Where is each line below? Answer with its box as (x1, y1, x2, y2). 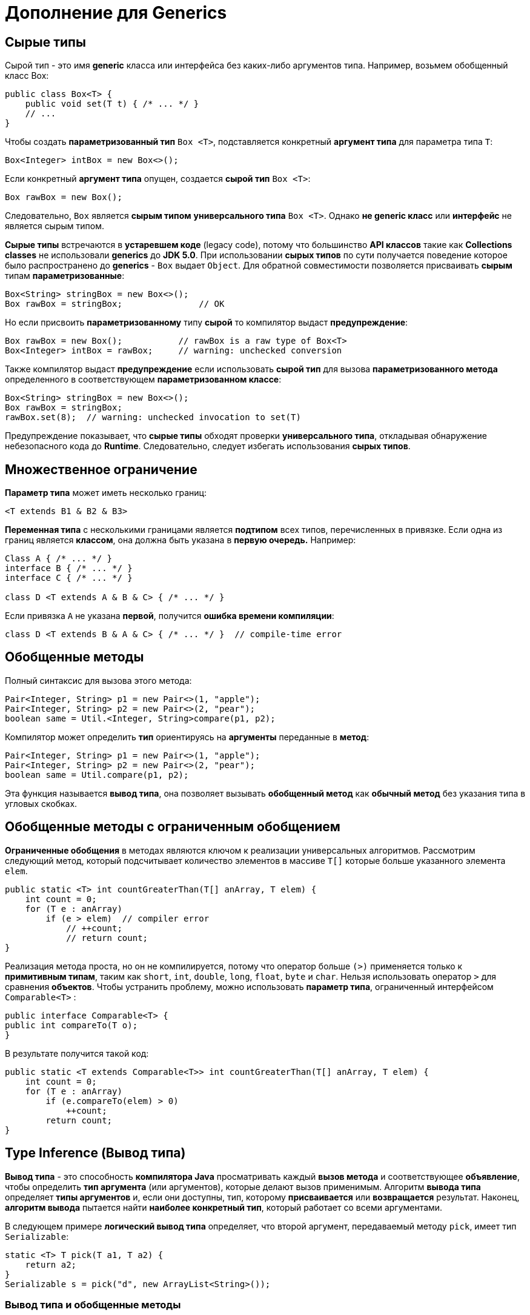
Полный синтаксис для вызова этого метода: (5, 675, 192, 686)
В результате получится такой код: (5, 1048, 149, 1059)
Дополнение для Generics (5, 2, 227, 23)
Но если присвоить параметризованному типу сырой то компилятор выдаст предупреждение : (5, 317, 408, 328)
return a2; (25, 1259, 77, 1270)
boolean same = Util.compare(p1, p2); (5, 769, 189, 780)
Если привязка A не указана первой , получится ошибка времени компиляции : (5, 611, 334, 621)
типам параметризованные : (5, 270, 125, 281)
